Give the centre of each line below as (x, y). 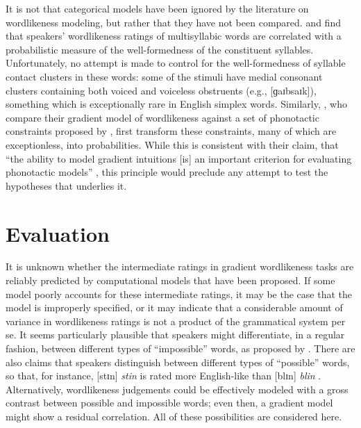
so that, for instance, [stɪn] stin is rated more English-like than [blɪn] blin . (163, 376)
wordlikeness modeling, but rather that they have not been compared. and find (173, 22)
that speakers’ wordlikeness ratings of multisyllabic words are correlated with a (174, 36)
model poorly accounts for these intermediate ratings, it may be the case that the (179, 294)
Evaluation (58, 233)
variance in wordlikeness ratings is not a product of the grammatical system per (176, 321)
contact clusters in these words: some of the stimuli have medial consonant (164, 76)
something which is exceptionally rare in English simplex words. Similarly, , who (176, 104)
